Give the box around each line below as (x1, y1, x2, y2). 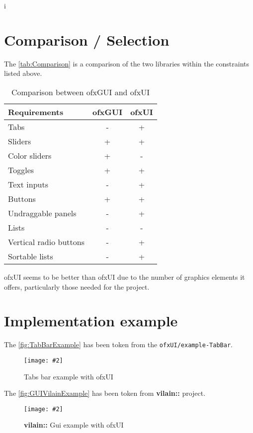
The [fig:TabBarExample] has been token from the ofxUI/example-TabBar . (4, 339, 233, 350)
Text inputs (8, 178, 48, 190)
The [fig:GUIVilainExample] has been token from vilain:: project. (4, 388, 206, 398)
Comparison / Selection (4, 29, 169, 50)
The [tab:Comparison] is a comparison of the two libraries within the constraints (4, 58, 250, 68)
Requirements (8, 106, 64, 118)
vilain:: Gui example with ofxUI (24, 420, 124, 430)
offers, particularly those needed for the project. (4, 281, 150, 292)
